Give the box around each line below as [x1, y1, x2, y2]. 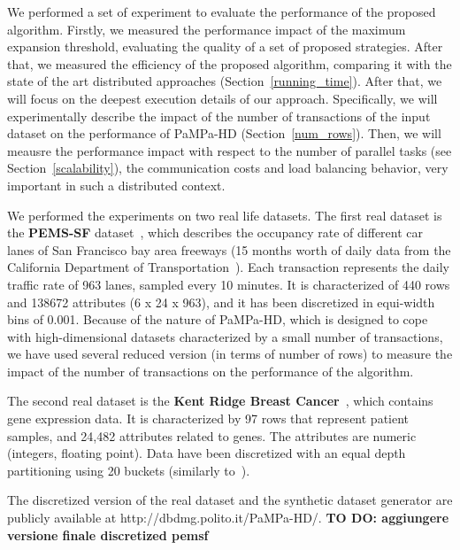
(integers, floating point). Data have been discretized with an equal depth [7, 444, 406, 462]
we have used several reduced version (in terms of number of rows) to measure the [7, 345, 453, 363]
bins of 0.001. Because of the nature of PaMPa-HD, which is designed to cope [7, 310, 428, 329]
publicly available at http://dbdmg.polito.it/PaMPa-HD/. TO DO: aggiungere [7, 508, 449, 527]
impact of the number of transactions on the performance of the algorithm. [7, 361, 414, 380]
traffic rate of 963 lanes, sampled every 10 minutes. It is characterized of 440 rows [7, 275, 450, 293]
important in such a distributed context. [7, 175, 226, 194]
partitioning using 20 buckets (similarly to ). [7, 461, 250, 479]
